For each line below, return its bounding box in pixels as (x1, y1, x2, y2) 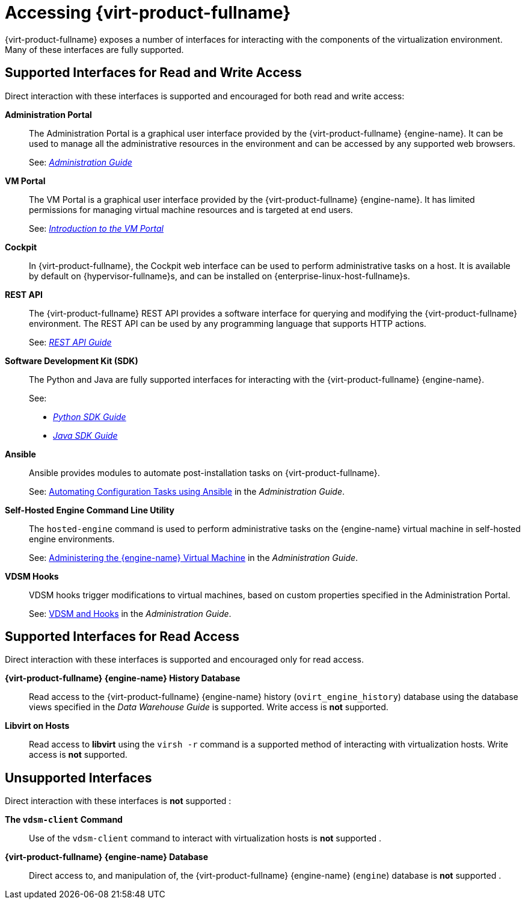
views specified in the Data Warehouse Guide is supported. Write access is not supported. (29, 702, 388, 713)
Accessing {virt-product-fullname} (5, 2, 291, 23)
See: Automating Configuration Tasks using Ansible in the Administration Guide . (29, 486, 345, 497)
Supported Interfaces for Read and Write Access (5, 65, 302, 81)
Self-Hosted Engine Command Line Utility (5, 504, 174, 515)
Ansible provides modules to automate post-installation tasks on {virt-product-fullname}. (29, 467, 380, 478)
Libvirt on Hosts (5, 720, 70, 731)
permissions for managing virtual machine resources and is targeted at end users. (29, 204, 353, 215)
